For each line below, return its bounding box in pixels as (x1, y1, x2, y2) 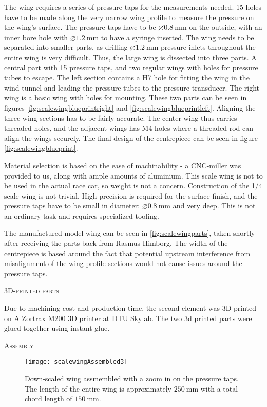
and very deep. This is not (173, 200, 256, 211)
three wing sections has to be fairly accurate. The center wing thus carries (4, 112, 237, 123)
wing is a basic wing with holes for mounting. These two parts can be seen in (4, 92, 247, 103)
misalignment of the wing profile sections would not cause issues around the (4, 258, 242, 269)
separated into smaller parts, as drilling (4, 42, 128, 52)
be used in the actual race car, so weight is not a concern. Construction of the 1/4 (4, 180, 262, 191)
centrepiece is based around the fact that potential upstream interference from (4, 247, 251, 258)
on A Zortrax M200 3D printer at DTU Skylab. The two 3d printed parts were (4, 312, 252, 323)
